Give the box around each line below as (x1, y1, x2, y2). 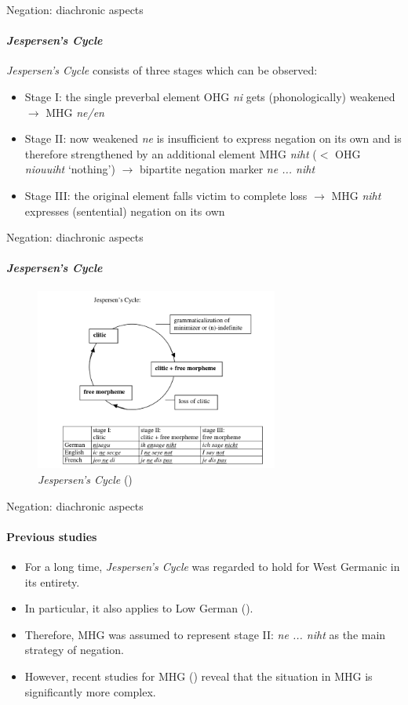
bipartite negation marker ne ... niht (139, 161, 315, 177)
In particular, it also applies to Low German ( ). (24, 600, 253, 616)
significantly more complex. (24, 683, 156, 700)
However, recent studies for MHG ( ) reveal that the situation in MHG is (24, 668, 373, 685)
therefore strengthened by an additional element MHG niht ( (24, 145, 317, 162)
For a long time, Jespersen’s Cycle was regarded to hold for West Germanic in (24, 558, 400, 575)
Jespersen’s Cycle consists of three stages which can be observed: (6, 62, 318, 78)
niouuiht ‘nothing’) (24, 161, 115, 177)
